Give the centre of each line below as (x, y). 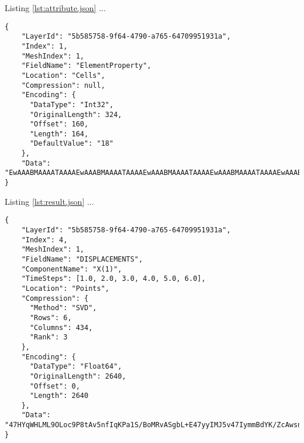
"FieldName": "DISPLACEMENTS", (82, 259)
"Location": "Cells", (63, 75)
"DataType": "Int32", (72, 104)
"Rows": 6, (51, 317)
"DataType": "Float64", (76, 367)
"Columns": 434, (61, 327)
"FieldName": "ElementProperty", (86, 66)
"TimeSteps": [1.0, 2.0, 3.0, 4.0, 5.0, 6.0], (113, 279)
